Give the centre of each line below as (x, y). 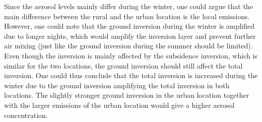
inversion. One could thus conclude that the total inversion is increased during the (131, 75)
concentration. (26, 115)
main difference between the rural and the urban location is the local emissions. (127, 16)
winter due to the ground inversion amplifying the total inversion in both (117, 85)
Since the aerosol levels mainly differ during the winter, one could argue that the (128, 6)
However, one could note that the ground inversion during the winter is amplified (129, 26)
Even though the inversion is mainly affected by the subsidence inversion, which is (131, 55)
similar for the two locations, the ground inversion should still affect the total (123, 65)
